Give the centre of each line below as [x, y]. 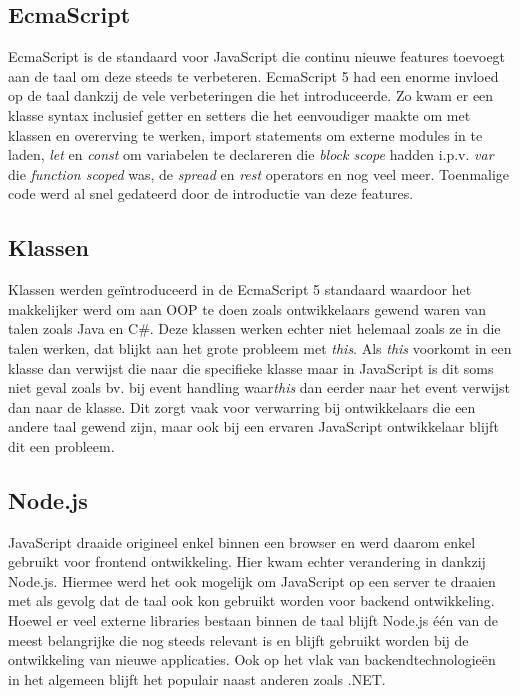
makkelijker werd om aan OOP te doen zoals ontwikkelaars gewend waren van [247, 308]
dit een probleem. [61, 445]
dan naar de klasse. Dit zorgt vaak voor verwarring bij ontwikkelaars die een [242, 406]
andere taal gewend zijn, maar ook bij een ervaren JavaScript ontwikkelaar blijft [253, 426]
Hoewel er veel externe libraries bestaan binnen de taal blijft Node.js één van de [253, 620]
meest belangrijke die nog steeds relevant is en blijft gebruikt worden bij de [238, 639]
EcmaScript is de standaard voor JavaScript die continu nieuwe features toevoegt [257, 56]
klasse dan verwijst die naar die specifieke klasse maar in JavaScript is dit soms [251, 367]
